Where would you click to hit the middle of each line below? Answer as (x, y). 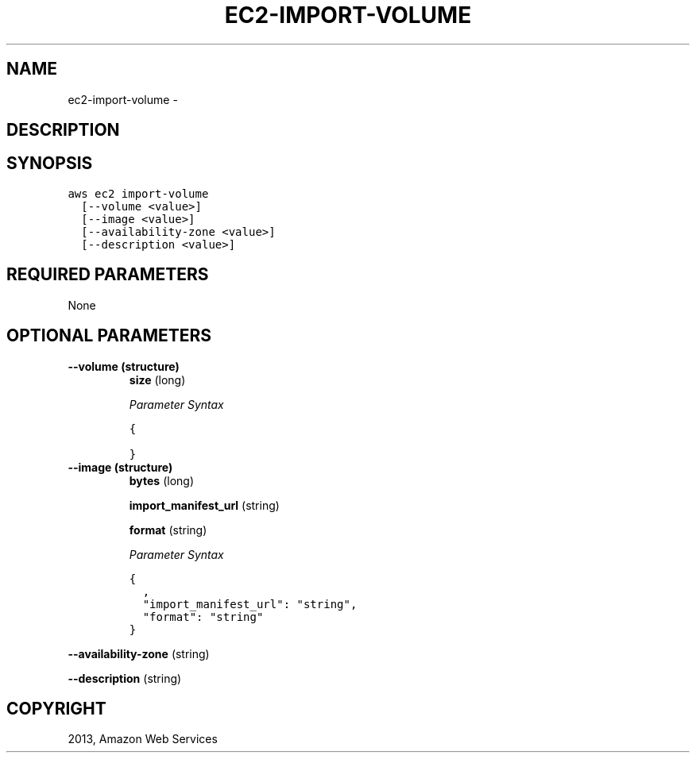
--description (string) (125, 678)
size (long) (157, 379)
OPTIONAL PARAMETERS (109, 336)
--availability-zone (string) (139, 653)
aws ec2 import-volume (138, 193)
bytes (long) (162, 480)
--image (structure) (120, 467)
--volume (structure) (124, 366)
